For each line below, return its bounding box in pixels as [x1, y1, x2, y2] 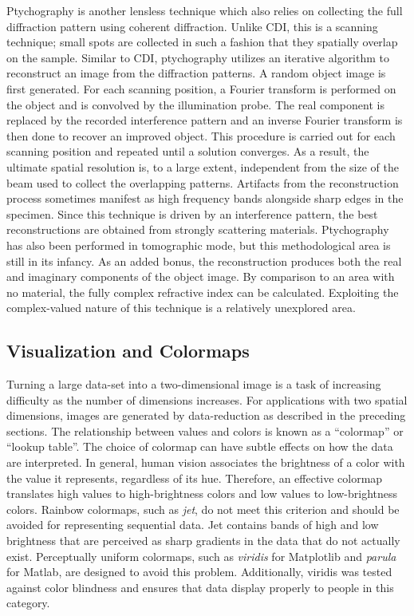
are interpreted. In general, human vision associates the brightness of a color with [6, 454, 405, 471]
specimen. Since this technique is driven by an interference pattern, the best [6, 205, 378, 222]
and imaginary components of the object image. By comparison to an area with [6, 268, 395, 285]
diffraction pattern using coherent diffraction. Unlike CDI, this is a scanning [6, 18, 378, 34]
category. [6, 594, 50, 611]
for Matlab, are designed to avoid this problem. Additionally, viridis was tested [6, 563, 392, 580]
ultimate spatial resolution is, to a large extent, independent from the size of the [6, 158, 399, 175]
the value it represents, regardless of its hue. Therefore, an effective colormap [6, 469, 383, 486]
